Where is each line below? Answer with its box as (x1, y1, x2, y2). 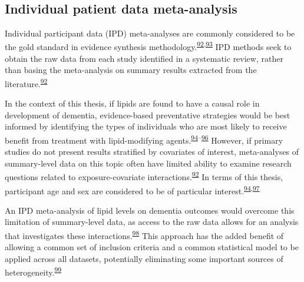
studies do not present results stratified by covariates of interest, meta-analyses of (5, 145, 299, 158)
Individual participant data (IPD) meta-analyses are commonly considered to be (5, 26, 295, 39)
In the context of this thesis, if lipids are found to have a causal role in (5, 97, 260, 110)
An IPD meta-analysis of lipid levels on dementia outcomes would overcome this (5, 204, 295, 216)
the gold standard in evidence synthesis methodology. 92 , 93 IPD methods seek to (5, 39, 292, 53)
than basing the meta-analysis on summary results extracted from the (5, 64, 257, 76)
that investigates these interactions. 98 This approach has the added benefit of (5, 227, 284, 241)
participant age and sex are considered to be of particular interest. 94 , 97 (5, 183, 260, 197)
